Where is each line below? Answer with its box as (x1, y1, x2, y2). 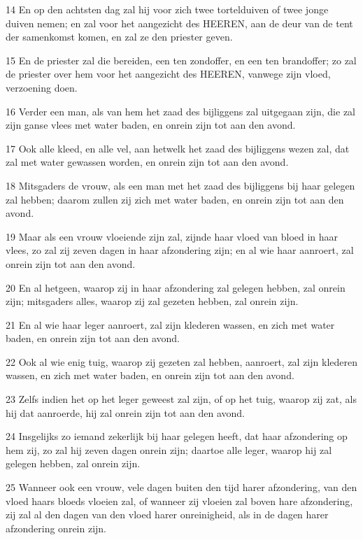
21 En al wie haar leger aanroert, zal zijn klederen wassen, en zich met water (6, 317, 335, 332)
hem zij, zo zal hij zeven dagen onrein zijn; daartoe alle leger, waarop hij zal (6, 442, 332, 457)
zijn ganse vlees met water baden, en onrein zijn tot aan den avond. (6, 118, 296, 132)
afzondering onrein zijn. (6, 520, 107, 535)
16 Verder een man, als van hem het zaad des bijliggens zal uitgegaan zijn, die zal (6, 104, 355, 118)
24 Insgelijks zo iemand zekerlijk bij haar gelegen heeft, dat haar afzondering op (6, 429, 348, 443)
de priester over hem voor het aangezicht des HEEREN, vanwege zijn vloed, (6, 66, 331, 81)
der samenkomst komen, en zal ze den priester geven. (6, 29, 233, 44)
